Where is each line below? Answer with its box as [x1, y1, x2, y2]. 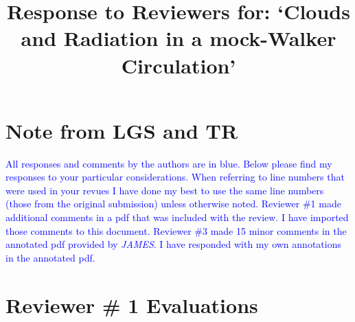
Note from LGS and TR [5, 116, 238, 144]
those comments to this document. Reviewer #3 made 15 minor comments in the [5, 223, 347, 238]
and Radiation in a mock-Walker [21, 24, 336, 52]
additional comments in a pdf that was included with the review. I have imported [5, 210, 349, 225]
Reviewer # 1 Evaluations [5, 290, 258, 319]
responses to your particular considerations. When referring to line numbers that [5, 170, 345, 184]
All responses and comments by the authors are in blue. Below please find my [5, 156, 332, 170]
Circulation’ [121, 51, 236, 79]
